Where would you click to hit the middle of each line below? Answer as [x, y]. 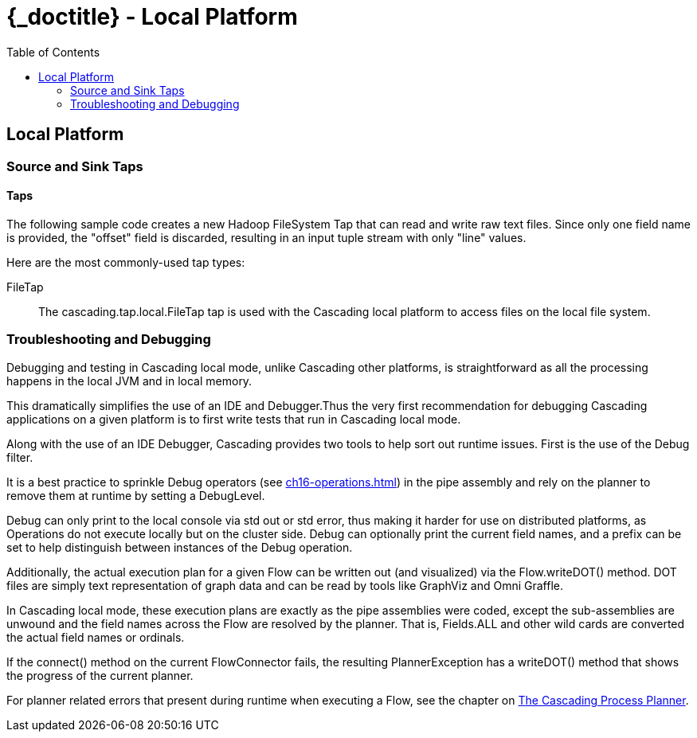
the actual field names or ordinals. [96, 637]
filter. [20, 457]
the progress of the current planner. [100, 675]
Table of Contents [53, 52]
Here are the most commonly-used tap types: [126, 262]
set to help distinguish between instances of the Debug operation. [180, 547]
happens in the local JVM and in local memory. [129, 381]
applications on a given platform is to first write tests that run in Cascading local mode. [234, 419]
